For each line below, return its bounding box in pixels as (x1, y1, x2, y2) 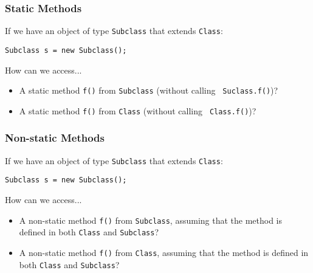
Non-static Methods (5, 130, 105, 145)
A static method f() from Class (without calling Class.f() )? (19, 104, 256, 117)
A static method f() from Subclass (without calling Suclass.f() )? (19, 84, 278, 97)
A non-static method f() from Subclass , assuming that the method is (19, 213, 283, 226)
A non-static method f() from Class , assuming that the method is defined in (19, 246, 309, 258)
